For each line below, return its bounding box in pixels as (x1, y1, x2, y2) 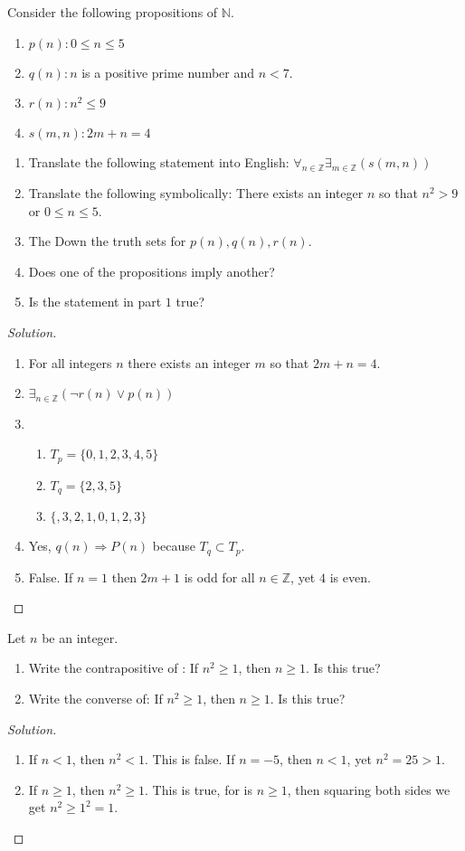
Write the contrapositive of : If (28, 658, 199, 677)
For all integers (28, 353, 112, 372)
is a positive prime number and (81, 62, 255, 81)
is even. (329, 567, 371, 586)
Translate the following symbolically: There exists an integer (28, 183, 364, 202)
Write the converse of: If (28, 688, 163, 707)
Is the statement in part (28, 292, 162, 311)
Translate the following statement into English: (28, 153, 289, 172)
